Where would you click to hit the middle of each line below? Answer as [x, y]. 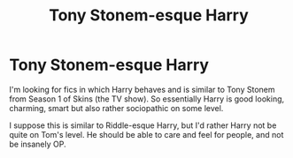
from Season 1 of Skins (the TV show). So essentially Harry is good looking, [147, 99]
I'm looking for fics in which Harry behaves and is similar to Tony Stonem [142, 89]
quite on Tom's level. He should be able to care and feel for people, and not [146, 134]
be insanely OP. [38, 144]
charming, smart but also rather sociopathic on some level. [116, 108]
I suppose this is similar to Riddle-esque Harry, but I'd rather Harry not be [143, 125]
